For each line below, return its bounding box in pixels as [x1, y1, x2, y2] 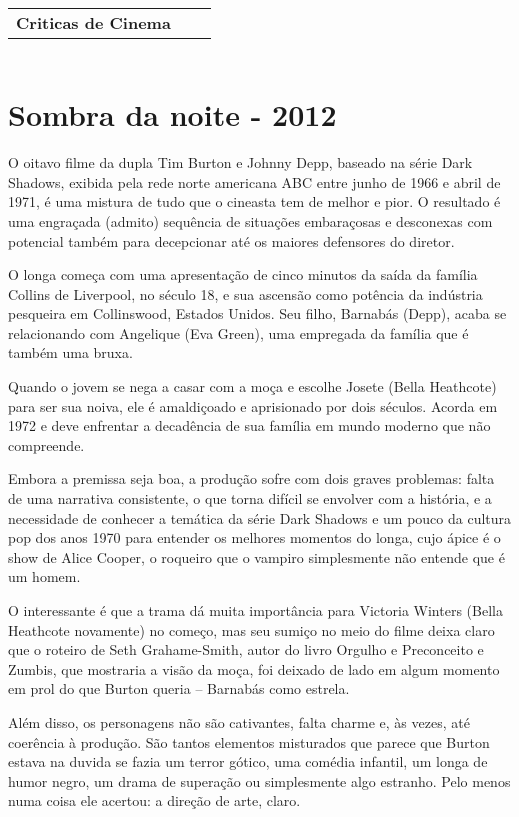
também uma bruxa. [8, 342, 133, 363]
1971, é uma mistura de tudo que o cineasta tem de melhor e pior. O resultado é [8, 191, 501, 212]
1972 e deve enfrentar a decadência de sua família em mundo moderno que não [8, 415, 491, 436]
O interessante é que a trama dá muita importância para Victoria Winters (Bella [8, 600, 503, 620]
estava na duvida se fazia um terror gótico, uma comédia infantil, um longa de [8, 751, 488, 772]
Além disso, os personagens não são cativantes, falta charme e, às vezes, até [8, 711, 470, 732]
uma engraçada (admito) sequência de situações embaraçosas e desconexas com [8, 210, 493, 231]
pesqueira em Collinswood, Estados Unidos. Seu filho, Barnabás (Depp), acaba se [8, 303, 507, 324]
